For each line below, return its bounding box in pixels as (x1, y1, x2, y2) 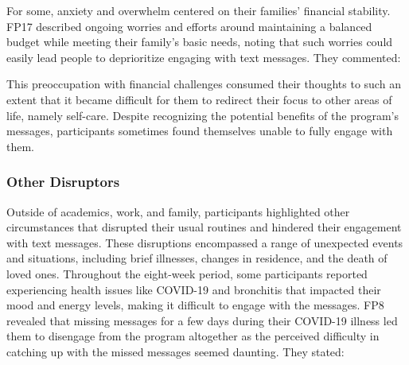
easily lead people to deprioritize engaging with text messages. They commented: (6, 49, 401, 65)
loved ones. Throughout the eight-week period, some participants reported (6, 265, 368, 282)
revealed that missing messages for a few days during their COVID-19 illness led (6, 312, 398, 328)
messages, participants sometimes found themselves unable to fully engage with (6, 122, 393, 139)
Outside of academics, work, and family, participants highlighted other (6, 203, 350, 219)
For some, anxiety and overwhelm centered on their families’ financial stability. (6, 2, 391, 18)
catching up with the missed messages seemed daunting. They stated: (6, 343, 345, 359)
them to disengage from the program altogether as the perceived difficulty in (6, 328, 380, 344)
